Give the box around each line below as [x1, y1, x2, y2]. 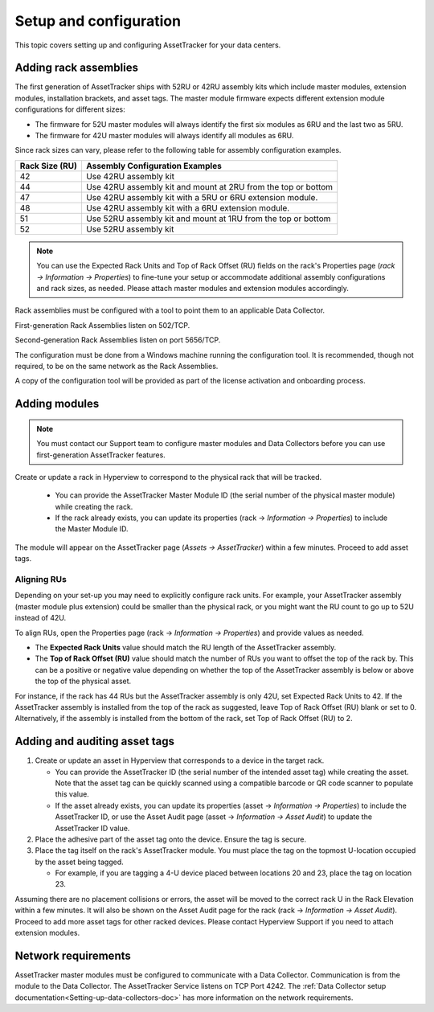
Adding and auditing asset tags [14, 735, 174, 748]
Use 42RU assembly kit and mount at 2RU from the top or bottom [85, 181, 334, 192]
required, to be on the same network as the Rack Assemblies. [14, 361, 219, 371]
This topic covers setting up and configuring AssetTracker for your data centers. [14, 40, 281, 50]
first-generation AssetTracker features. [36, 450, 166, 460]
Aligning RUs [14, 574, 68, 584]
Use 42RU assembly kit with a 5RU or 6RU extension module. [85, 191, 318, 203]
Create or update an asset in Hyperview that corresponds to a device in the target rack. [35, 756, 325, 765]
